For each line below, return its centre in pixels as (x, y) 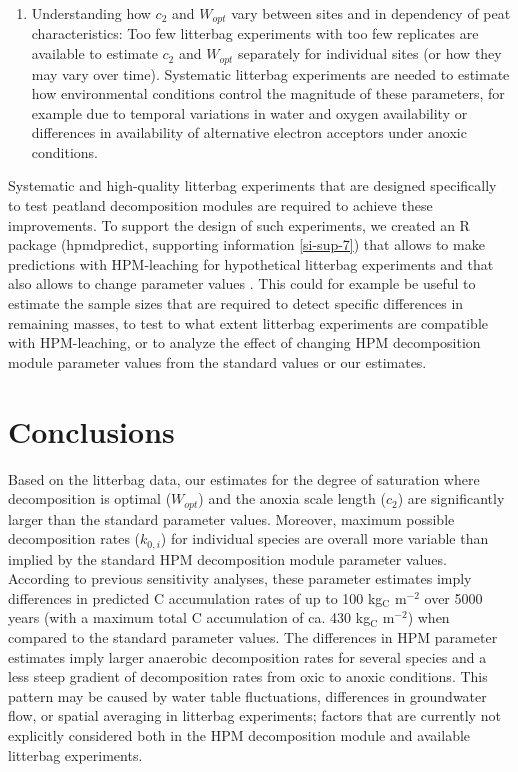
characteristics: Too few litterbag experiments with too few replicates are (255, 33)
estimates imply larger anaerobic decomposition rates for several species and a (247, 656)
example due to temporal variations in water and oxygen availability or (249, 112)
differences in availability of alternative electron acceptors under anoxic (249, 132)
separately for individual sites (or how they (370, 53)
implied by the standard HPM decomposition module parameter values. (227, 558)
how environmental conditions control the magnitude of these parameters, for (268, 93)
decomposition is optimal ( (90, 498)
